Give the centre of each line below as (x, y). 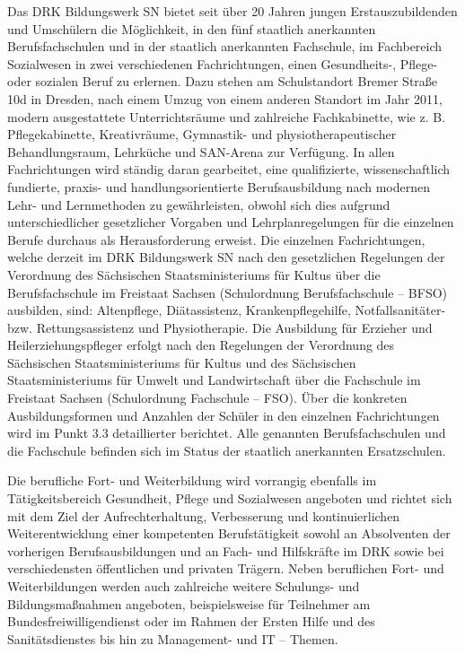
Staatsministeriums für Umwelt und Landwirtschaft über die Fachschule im (214, 380)
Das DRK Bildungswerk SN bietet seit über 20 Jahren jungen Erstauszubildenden (232, 11)
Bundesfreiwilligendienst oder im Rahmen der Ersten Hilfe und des (191, 621)
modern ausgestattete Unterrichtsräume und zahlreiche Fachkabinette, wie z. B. (227, 116)
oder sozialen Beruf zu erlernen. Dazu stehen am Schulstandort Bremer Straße (223, 81)
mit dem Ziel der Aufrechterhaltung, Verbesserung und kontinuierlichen (204, 515)
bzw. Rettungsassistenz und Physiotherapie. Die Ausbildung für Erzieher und (220, 327)
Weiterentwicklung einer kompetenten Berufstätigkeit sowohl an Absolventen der (229, 533)
